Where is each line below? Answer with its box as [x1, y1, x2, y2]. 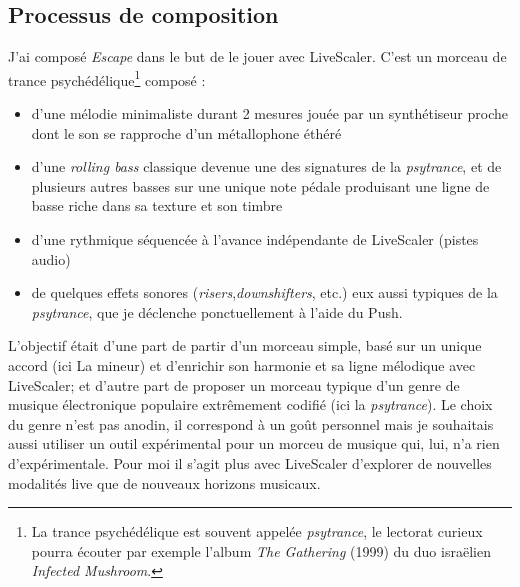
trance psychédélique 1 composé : [8, 66, 206, 90]
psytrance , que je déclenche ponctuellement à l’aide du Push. [31, 301, 403, 322]
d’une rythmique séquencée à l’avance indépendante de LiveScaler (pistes [31, 229, 479, 250]
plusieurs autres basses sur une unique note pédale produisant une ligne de [31, 175, 490, 196]
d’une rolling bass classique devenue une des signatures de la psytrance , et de [31, 156, 502, 177]
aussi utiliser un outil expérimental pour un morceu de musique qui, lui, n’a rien [8, 433, 500, 454]
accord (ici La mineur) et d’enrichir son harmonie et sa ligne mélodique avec [8, 354, 476, 375]
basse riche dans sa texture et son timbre [31, 195, 283, 216]
